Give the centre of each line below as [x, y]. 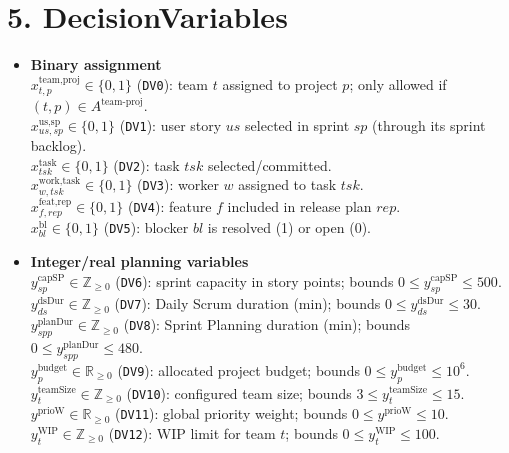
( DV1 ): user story [170, 124]
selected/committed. [269, 164]
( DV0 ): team [172, 83]
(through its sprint [429, 124]
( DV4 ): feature [170, 205]
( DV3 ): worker [178, 184]
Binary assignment [96, 64]
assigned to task [287, 184]
